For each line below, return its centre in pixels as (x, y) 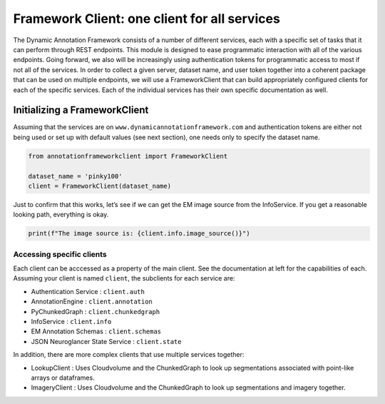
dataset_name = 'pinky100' (75, 176)
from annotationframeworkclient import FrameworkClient (128, 156)
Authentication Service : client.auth (88, 291)
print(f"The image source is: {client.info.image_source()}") (139, 233)
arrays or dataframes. (63, 378)
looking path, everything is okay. (61, 215)
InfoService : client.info (71, 322)
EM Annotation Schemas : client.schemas (96, 331)
